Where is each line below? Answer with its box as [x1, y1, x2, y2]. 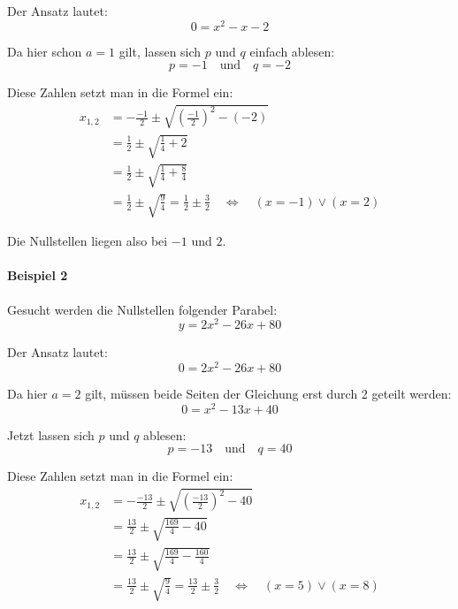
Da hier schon [7, 42, 82, 60]
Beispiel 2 [7, 266, 68, 285]
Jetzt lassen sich [7, 425, 95, 444]
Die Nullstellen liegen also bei [7, 232, 168, 250]
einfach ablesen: [249, 42, 335, 60]
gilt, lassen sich [118, 42, 202, 60]
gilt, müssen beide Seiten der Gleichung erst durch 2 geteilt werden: [85, 384, 452, 402]
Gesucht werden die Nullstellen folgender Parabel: [7, 300, 278, 318]
